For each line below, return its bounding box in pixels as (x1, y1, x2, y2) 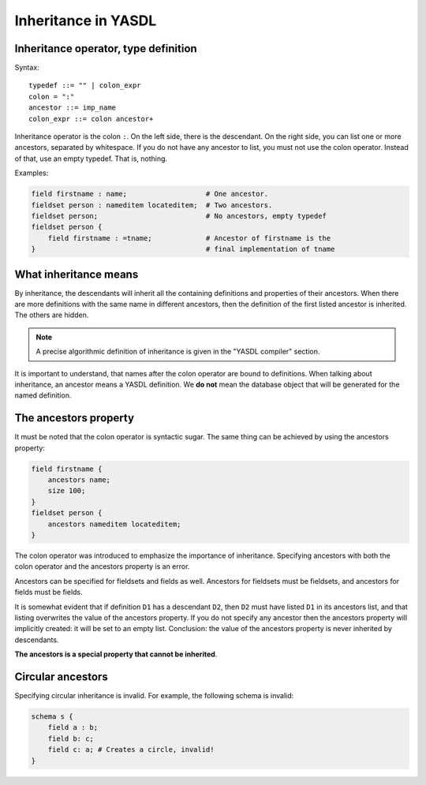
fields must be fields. (14, 588, 83, 597)
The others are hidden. (14, 310, 89, 320)
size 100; (47, 486, 86, 495)
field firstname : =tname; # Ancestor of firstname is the (47, 234, 331, 242)
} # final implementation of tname (31, 245, 335, 254)
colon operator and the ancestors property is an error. (14, 562, 190, 571)
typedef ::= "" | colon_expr (28, 81, 141, 90)
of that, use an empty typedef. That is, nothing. (14, 154, 168, 163)
